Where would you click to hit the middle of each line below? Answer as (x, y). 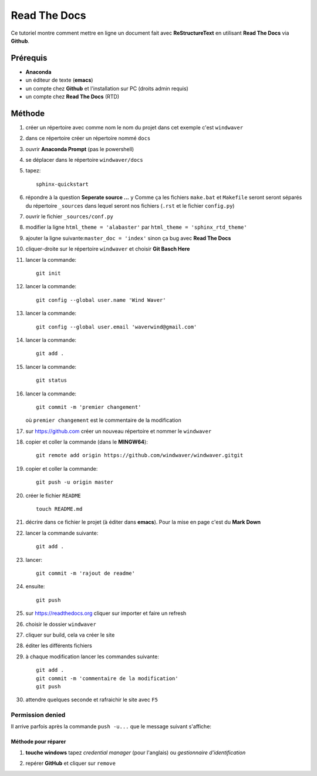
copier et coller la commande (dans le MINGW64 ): (87, 442)
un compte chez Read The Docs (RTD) (72, 96)
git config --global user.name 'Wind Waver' (101, 300)
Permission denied (38, 715)
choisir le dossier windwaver (61, 624)
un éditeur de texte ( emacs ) (59, 80)
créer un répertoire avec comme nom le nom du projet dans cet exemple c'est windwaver (134, 127)
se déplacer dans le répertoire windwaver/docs (84, 160)
